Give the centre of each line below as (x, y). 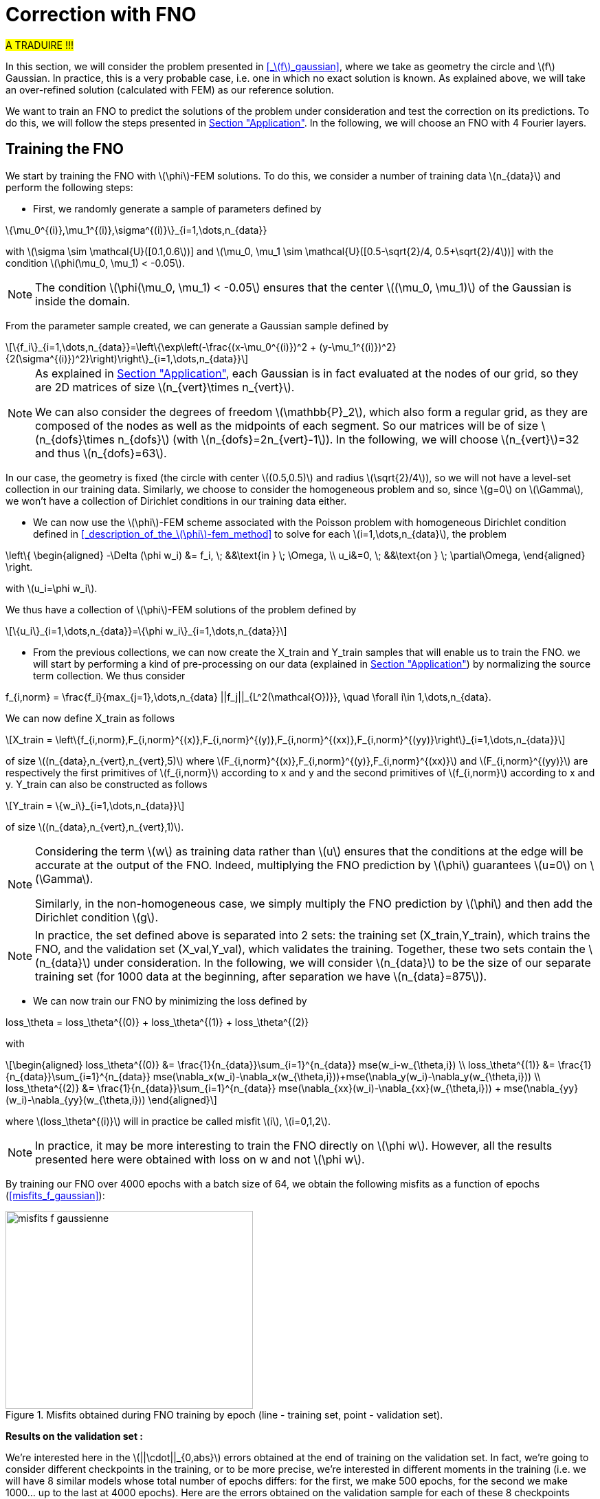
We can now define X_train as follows (90, 718)
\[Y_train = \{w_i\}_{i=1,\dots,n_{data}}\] (95, 805)
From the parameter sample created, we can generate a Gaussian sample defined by (197, 325)
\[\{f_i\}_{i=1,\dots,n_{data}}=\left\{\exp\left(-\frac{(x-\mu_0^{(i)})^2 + (161, 347)
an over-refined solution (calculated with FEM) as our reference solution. (170, 89)
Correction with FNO (101, 14)
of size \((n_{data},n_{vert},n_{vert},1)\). (95, 827)
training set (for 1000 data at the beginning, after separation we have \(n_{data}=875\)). (261, 976)
